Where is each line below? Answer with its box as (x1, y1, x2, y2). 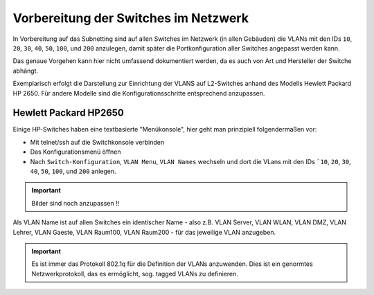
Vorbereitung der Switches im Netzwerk (12, 10, 249, 26)
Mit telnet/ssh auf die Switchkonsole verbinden (30, 138, 165, 146)
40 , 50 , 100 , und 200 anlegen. (30, 167, 116, 175)
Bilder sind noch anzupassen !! (31, 199, 120, 207)
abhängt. (12, 66, 39, 75)
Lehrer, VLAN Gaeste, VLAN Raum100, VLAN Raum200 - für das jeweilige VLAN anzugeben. (12, 228, 276, 236)
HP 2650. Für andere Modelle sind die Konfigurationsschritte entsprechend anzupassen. (12, 89, 265, 97)
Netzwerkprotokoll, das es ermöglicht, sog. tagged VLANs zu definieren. (31, 269, 239, 278)
